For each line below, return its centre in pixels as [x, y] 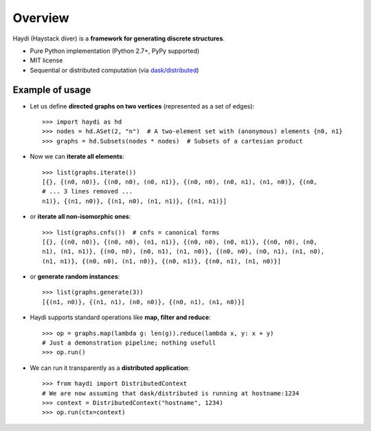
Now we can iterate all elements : [77, 156]
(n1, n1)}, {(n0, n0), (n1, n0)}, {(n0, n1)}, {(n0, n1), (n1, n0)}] [162, 261]
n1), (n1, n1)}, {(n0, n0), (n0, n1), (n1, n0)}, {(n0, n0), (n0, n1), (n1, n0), [183, 252]
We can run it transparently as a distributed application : [110, 368]
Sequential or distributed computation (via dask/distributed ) [114, 70]
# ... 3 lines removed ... [88, 191]
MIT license [46, 60]
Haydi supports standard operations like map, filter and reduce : [120, 317]
